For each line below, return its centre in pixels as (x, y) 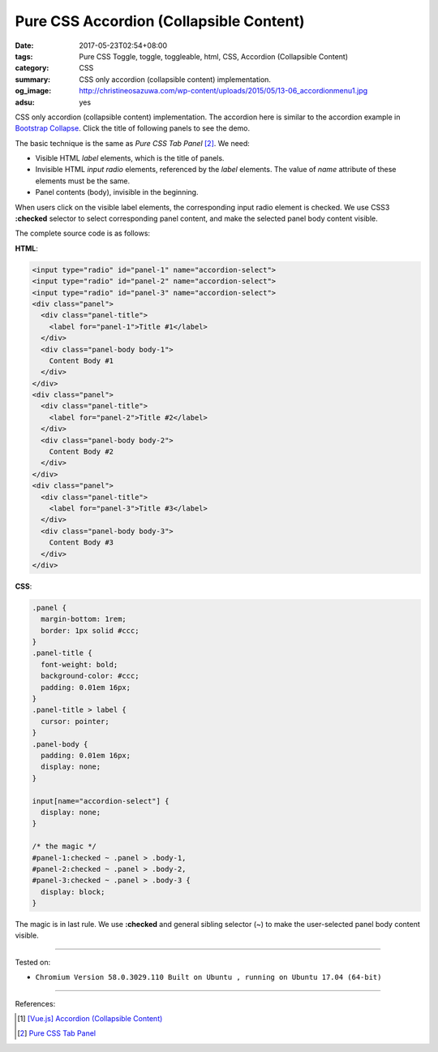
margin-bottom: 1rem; (84, 619)
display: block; (73, 892)
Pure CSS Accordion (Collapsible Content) (160, 21)
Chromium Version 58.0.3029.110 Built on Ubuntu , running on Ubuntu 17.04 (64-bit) (208, 977)
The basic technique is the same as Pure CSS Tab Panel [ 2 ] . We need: (133, 143)
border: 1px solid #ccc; (90, 630)
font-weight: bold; (79, 664)
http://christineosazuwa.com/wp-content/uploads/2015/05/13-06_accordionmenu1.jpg (223, 91)
